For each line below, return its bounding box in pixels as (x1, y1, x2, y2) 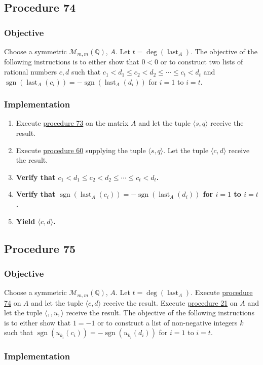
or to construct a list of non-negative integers (97, 317, 238, 327)
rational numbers (4, 66, 57, 77)
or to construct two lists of (160, 56, 243, 67)
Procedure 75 (4, 240, 76, 256)
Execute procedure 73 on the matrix (16, 118, 129, 128)
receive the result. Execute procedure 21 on (103, 297, 238, 308)
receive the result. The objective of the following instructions (66, 307, 255, 318)
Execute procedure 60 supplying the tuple (16, 144, 146, 155)
